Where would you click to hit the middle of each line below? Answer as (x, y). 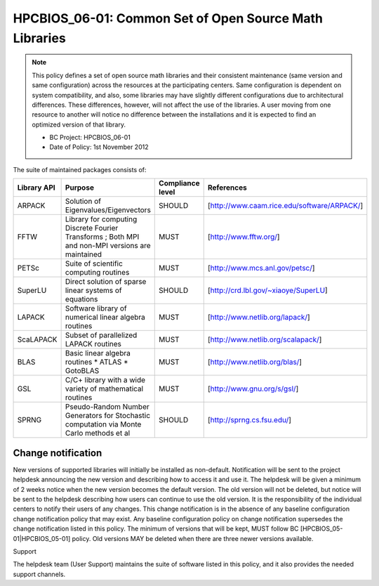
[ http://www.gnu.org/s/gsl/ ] (253, 389)
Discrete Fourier (92, 228)
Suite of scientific (94, 263)
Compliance (179, 183)
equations (81, 299)
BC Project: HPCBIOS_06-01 (90, 138)
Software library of (96, 308)
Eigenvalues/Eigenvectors (108, 210)
